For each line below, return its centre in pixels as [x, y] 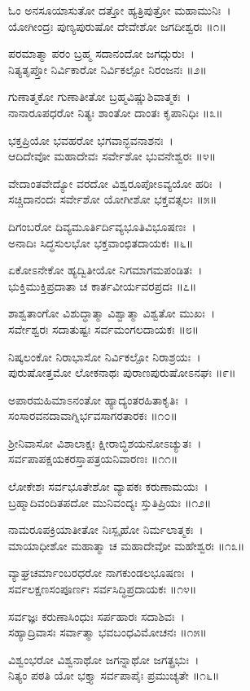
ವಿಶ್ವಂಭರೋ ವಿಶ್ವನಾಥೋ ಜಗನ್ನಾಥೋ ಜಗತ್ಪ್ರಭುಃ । [104, 659]
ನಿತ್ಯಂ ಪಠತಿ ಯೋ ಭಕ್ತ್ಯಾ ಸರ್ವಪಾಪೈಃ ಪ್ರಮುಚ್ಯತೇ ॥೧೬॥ [114, 675]
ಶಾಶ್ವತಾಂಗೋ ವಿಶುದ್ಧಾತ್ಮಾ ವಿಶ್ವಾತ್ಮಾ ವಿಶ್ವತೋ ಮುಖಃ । [112, 313]
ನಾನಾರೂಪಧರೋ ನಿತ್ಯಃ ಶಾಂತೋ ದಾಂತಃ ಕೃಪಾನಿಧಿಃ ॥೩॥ [116, 112]
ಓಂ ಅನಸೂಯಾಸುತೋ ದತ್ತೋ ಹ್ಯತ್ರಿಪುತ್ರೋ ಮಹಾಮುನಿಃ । [120, 10]
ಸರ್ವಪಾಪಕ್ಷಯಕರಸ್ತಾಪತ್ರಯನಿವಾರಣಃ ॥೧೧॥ [93, 459]
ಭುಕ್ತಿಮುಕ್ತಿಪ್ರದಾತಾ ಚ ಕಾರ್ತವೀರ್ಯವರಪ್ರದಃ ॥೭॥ [103, 285]
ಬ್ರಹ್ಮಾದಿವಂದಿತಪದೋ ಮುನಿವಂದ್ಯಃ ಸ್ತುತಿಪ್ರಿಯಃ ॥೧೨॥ [110, 502]
